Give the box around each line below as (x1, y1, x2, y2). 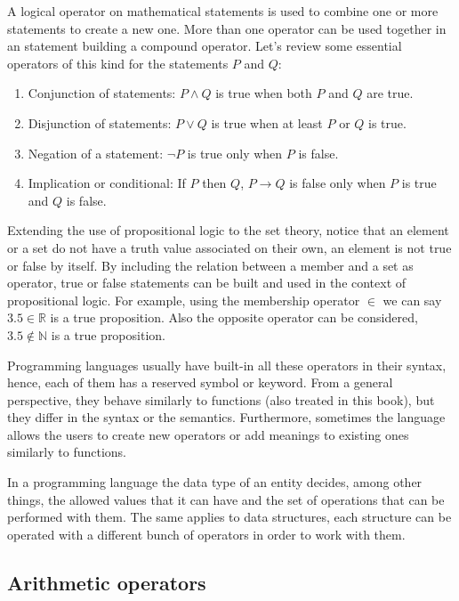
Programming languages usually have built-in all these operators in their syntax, (7, 355, 447, 374)
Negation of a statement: (28, 143, 164, 162)
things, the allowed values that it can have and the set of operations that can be (7, 490, 445, 508)
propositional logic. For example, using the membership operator (7, 290, 360, 309)
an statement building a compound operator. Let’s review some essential (7, 37, 402, 55)
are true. (366, 84, 414, 102)
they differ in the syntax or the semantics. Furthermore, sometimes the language (7, 408, 446, 426)
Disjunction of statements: (28, 113, 172, 132)
